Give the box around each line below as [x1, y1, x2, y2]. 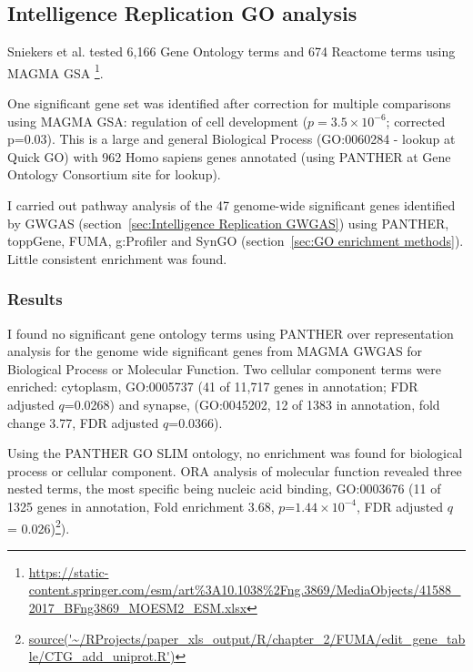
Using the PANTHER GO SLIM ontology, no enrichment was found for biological [7, 443, 463, 463]
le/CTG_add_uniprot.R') [28, 647, 176, 666]
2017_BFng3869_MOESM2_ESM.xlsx [28, 597, 247, 616]
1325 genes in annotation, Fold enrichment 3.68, [7, 496, 275, 515]
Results [7, 288, 63, 311]
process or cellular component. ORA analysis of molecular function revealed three [7, 461, 462, 480]
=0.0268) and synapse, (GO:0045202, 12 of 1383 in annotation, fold [64, 394, 440, 413]
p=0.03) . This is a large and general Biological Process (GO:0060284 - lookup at [7, 129, 456, 148]
